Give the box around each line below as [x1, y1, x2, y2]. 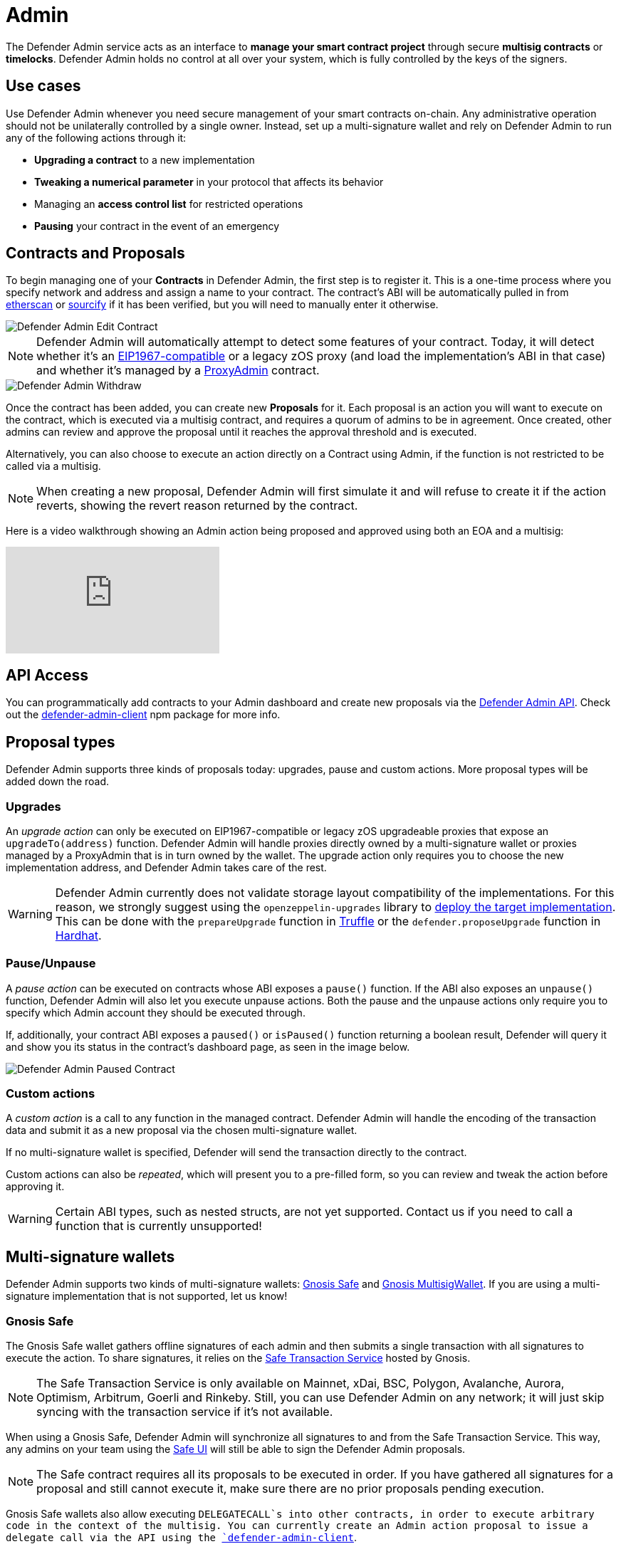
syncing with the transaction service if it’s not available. [36, 1404, 333, 1419]
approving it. [6, 1180, 65, 1193]
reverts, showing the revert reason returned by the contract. [36, 498, 358, 513]
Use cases [6, 77, 81, 95]
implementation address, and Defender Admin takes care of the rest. [6, 861, 327, 873]
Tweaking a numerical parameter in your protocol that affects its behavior [34, 175, 384, 188]
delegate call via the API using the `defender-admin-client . [6, 1530, 357, 1543]
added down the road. [6, 775, 110, 788]
